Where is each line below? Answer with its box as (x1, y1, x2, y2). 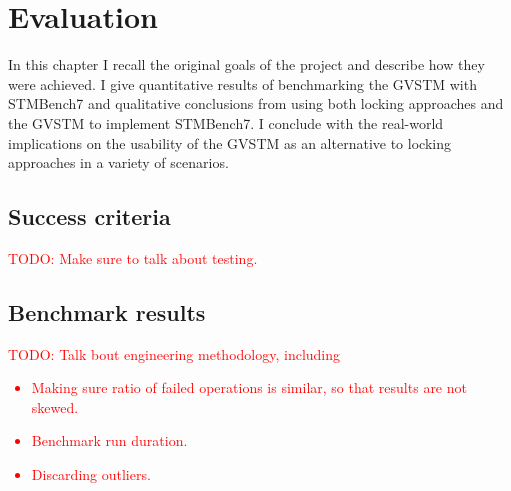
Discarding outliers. (31, 464, 151, 485)
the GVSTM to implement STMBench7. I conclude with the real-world (8, 112, 444, 133)
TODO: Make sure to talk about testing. (8, 247, 258, 268)
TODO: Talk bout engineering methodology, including (8, 343, 341, 364)
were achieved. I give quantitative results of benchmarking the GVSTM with (8, 73, 477, 94)
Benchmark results (8, 296, 206, 327)
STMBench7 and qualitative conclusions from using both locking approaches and (8, 93, 504, 114)
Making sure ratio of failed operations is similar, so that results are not (31, 377, 467, 398)
